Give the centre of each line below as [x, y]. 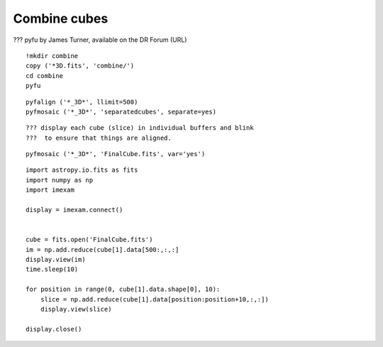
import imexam [50, 190]
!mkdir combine [52, 56]
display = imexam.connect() [74, 210]
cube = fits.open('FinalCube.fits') [89, 240]
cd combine [45, 76]
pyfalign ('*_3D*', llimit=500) [82, 102]
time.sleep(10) [52, 269]
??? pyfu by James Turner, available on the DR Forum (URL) [100, 40]
